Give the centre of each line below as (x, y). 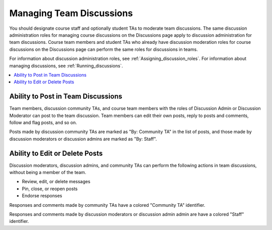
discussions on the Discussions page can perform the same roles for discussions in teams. (104, 49)
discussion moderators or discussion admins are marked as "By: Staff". (83, 139)
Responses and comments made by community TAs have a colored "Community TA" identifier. (107, 205)
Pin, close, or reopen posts (50, 189)
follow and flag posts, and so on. (43, 122)
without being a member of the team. (48, 172)
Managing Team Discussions (71, 13)
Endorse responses (42, 196)
